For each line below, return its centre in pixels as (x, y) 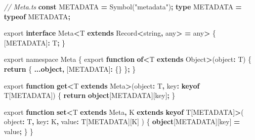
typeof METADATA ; (37, 16)
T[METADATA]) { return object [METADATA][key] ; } (90, 95)
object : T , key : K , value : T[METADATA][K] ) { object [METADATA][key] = (122, 121)
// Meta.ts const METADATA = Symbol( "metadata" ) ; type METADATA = (123, 6)
